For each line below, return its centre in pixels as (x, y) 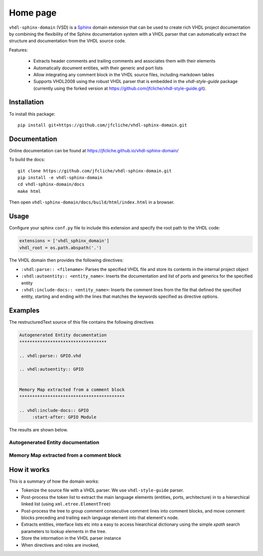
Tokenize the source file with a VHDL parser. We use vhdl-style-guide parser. (103, 490)
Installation (26, 102)
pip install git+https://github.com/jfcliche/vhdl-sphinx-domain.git (103, 125)
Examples (24, 311)
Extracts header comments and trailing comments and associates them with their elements (124, 61)
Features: (19, 50)
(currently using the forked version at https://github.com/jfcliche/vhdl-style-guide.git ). (120, 88)
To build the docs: (27, 160)
